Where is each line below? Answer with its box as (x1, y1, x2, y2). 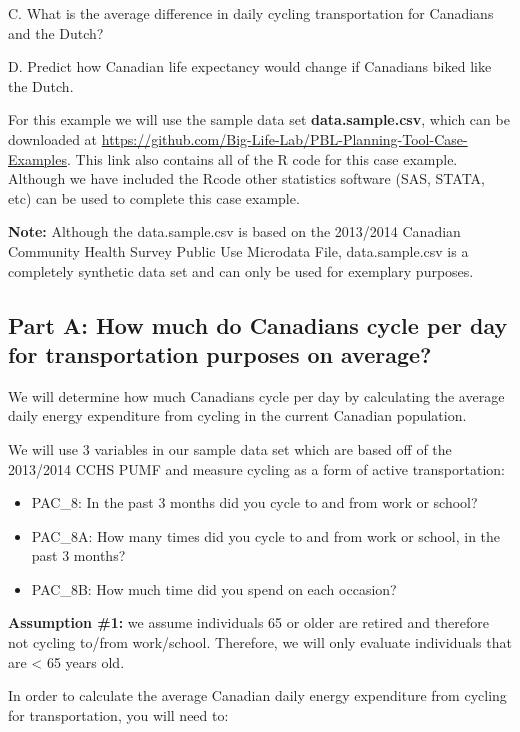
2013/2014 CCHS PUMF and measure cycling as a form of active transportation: (8, 458, 505, 479)
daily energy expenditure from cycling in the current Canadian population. (8, 405, 467, 426)
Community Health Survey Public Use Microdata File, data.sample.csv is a (8, 240, 469, 261)
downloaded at (8, 128, 98, 149)
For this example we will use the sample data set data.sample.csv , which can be (8, 109, 510, 130)
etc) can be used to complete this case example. (8, 187, 300, 208)
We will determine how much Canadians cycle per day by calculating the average (8, 385, 505, 406)
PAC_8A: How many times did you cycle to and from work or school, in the (31, 525, 501, 546)
